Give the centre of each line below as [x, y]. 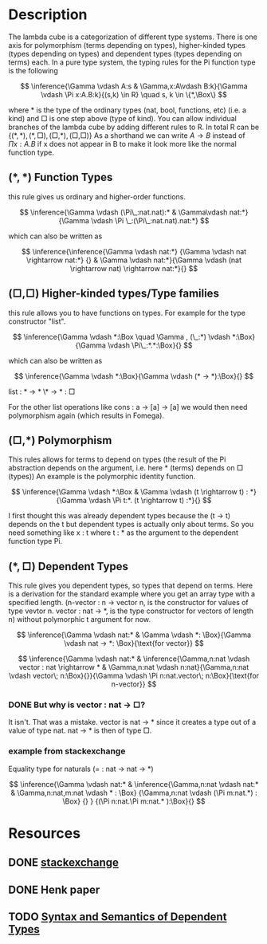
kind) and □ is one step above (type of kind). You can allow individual [122, 118]
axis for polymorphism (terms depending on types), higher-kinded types [127, 45]
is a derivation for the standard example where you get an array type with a [132, 594]
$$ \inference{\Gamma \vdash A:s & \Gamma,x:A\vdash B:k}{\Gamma [134, 86]
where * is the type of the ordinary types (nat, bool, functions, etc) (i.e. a [128, 110]
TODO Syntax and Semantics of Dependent [118, 917]
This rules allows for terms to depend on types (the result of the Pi [117, 459]
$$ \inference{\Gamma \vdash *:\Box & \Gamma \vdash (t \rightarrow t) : [130, 492]
